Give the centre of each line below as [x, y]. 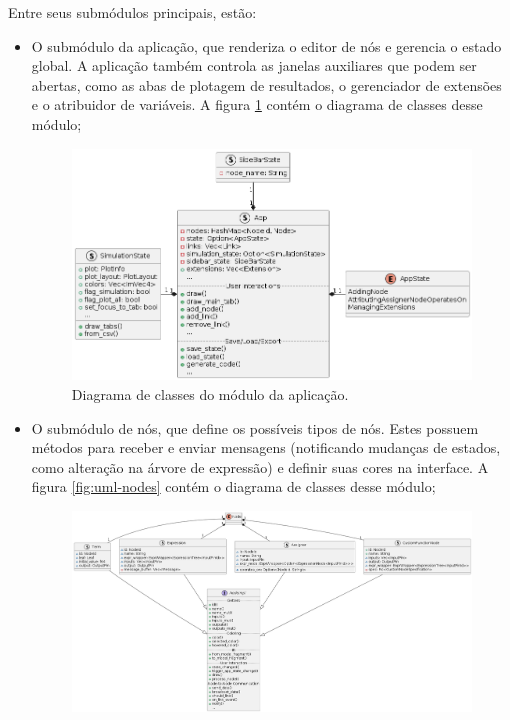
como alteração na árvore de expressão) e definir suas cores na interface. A [260, 466]
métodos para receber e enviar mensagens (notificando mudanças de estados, [266, 447]
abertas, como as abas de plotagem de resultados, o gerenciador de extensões [266, 84]
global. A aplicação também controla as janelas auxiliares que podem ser [254, 65]
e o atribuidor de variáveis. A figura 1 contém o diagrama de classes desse [257, 104]
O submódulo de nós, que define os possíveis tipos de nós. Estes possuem [255, 427]
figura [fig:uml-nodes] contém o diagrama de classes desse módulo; [233, 486]
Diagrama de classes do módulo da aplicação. [210, 393]
